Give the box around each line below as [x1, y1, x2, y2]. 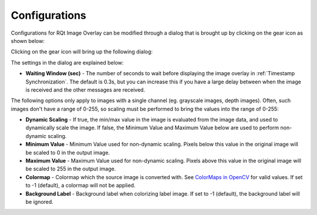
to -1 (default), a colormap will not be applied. [25, 182, 136, 189]
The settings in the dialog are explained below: [11, 59, 124, 66]
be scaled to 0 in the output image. [25, 149, 110, 156]
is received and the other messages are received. [25, 86, 146, 93]
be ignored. [25, 198, 54, 205]
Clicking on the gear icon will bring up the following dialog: [11, 48, 153, 55]
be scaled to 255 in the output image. [25, 165, 116, 173]
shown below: [11, 37, 45, 44]
